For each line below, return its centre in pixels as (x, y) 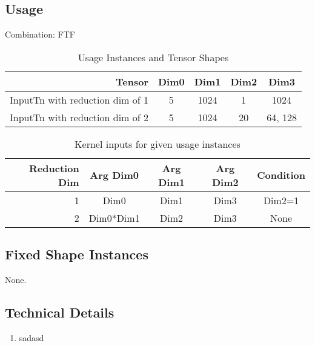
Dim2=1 (281, 200)
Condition (281, 175)
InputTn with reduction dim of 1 (79, 99)
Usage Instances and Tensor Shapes (153, 57)
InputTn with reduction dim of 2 (79, 117)
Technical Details (60, 312)
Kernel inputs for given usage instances (157, 144)
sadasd (31, 337)
